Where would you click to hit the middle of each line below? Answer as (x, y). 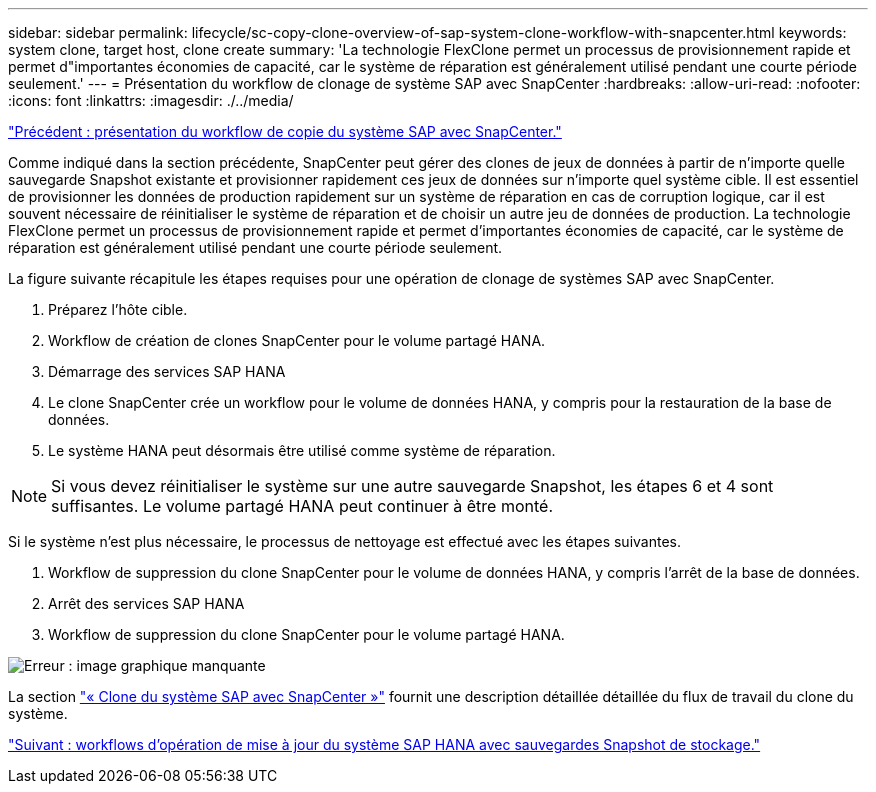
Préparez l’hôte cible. (118, 309)
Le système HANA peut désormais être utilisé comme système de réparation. (302, 450)
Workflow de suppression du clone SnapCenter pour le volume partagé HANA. (306, 634)
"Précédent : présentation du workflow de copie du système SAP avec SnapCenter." (285, 131)
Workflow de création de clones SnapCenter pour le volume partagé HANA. (297, 340)
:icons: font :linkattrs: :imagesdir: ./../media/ (151, 100)
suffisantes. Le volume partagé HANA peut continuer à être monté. (302, 506)
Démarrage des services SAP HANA (167, 371)
